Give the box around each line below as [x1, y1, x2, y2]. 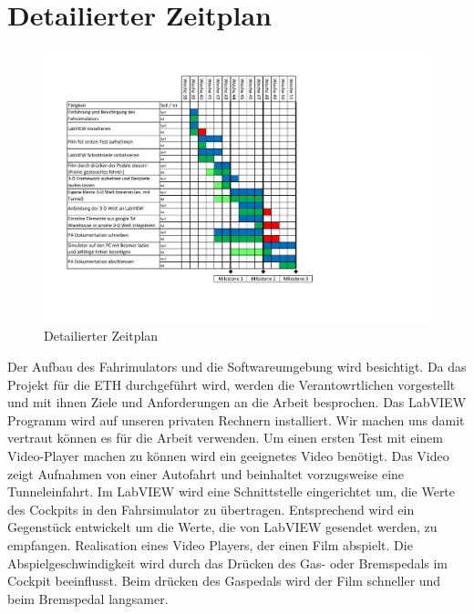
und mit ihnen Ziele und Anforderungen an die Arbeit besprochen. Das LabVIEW [7, 393, 467, 412]
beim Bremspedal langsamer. [7, 588, 169, 608]
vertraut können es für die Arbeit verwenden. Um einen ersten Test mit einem [7, 428, 443, 447]
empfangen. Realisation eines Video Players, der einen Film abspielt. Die [7, 535, 413, 554]
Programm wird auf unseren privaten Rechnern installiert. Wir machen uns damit [7, 410, 465, 429]
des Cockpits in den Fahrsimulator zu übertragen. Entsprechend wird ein [7, 499, 415, 518]
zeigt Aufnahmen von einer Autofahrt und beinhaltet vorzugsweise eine [7, 464, 405, 483]
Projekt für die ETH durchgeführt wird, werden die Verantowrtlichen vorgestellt [7, 374, 456, 394]
